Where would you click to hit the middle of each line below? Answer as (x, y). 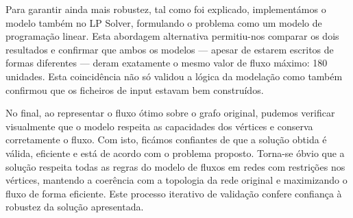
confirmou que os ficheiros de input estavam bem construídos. (135, 89)
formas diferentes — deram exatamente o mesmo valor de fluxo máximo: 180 (167, 63)
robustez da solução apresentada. (75, 207)
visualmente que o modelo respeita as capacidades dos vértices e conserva (159, 126)
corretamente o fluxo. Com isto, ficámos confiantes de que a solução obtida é (166, 140)
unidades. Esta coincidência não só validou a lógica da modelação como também (174, 76)
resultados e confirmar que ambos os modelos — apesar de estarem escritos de (170, 49)
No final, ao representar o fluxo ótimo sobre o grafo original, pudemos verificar (170, 113)
